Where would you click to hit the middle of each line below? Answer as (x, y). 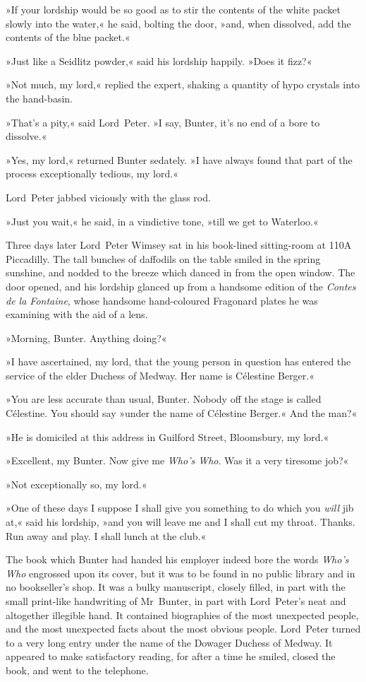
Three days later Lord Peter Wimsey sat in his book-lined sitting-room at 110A (179, 245)
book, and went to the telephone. (77, 670)
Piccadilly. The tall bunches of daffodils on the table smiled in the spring (163, 258)
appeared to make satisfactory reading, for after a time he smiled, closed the (171, 656)
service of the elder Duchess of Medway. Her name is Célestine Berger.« (160, 375)
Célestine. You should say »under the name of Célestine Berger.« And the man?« (182, 413)
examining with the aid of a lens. (77, 314)
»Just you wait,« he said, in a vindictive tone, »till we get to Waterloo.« (162, 221)
